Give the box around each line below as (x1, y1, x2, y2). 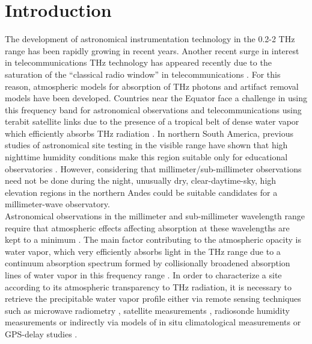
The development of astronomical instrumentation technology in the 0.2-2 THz (5, 33, 295, 45)
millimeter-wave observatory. (5, 198, 110, 210)
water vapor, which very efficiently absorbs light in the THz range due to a (5, 245, 281, 257)
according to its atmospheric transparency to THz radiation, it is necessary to (5, 280, 292, 293)
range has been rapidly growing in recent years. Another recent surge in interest (5, 44, 299, 57)
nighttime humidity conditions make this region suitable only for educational (5, 151, 288, 163)
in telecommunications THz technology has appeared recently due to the (5, 56, 272, 69)
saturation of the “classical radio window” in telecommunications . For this (5, 67, 281, 80)
